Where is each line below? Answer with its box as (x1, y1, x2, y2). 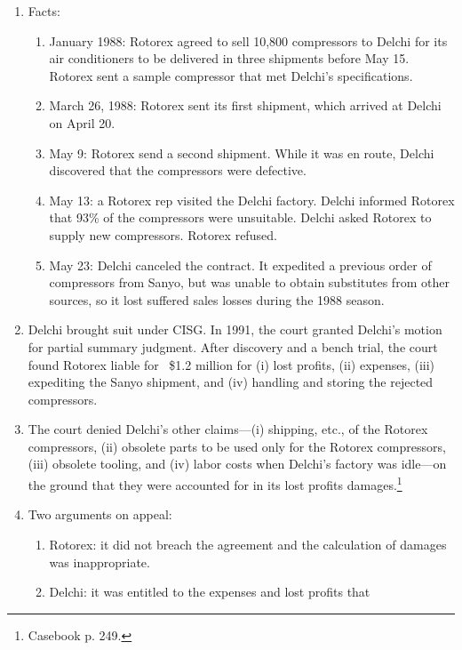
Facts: (28, 2, 60, 20)
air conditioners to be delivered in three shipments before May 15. (49, 49, 410, 68)
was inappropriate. (49, 552, 150, 571)
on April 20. (49, 113, 115, 132)
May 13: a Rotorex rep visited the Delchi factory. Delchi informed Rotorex (49, 190, 455, 209)
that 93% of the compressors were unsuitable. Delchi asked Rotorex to (49, 208, 432, 227)
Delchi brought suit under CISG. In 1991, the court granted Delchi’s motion (28, 320, 442, 339)
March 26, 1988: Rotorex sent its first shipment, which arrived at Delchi (49, 96, 442, 115)
